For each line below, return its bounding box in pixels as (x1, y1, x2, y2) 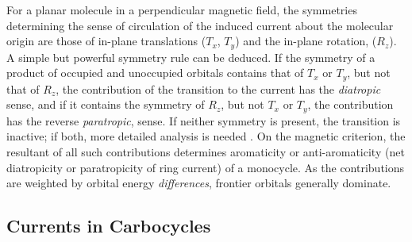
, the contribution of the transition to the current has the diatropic (56, 80, 381, 97)
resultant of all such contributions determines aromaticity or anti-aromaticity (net (6, 143, 405, 159)
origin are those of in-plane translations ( (6, 33, 206, 49)
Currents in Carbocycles (6, 213, 211, 238)
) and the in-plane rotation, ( (235, 33, 377, 49)
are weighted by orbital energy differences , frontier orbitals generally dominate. (6, 175, 391, 191)
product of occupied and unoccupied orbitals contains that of (6, 64, 304, 81)
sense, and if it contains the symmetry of (6, 96, 205, 113)
